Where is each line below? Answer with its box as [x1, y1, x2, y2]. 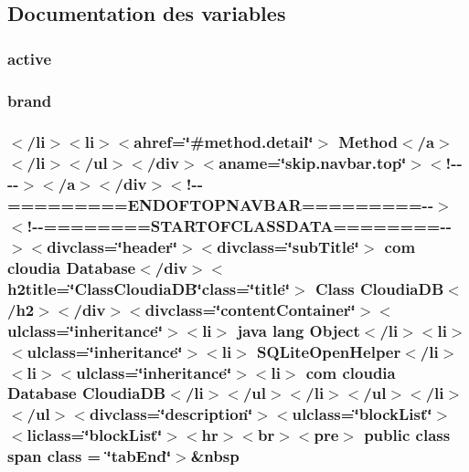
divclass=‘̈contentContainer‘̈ [144, 298, 356, 320]
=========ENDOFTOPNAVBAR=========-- [7, 194, 434, 216]
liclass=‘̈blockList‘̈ [27, 424, 163, 446]
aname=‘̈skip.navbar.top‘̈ [219, 152, 407, 174]
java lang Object [237, 319, 360, 341]
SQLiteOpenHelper [257, 340, 401, 362]
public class [364, 424, 451, 446]
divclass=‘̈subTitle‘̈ [217, 236, 359, 257]
